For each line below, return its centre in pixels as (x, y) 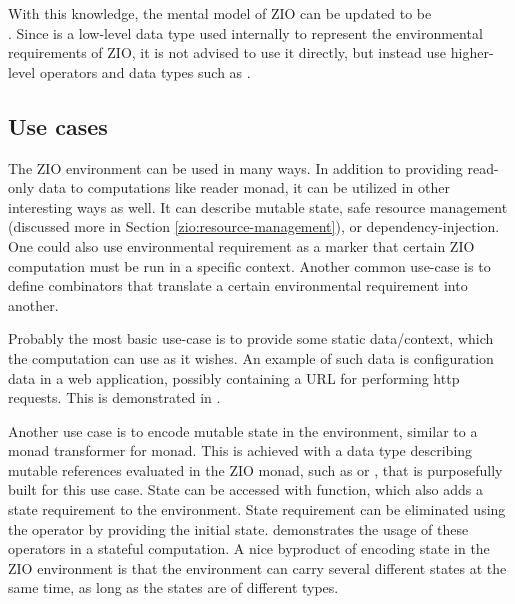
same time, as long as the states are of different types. (173, 587)
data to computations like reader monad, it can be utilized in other (244, 187)
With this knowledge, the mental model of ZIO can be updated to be (220, 13)
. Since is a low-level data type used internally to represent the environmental (245, 32)
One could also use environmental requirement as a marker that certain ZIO (241, 245)
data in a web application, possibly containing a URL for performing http (234, 377)
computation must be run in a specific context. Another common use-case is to (249, 265)
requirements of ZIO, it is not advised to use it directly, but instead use (227, 52)
